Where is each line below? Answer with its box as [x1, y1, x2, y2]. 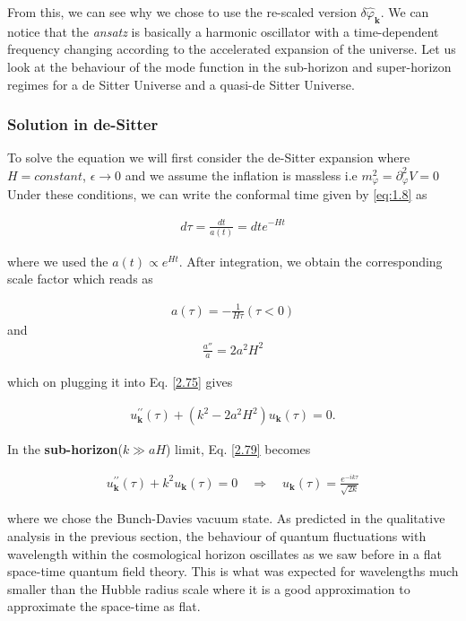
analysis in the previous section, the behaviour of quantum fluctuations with [7, 527, 427, 546]
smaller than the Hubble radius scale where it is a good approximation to [7, 579, 410, 598]
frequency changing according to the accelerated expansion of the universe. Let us [7, 39, 456, 58]
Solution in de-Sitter [7, 113, 159, 136]
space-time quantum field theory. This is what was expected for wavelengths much [7, 562, 459, 581]
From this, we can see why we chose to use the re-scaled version [7, 3, 357, 21]
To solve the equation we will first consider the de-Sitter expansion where [7, 148, 410, 167]
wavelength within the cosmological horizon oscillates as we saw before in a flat [7, 544, 442, 563]
